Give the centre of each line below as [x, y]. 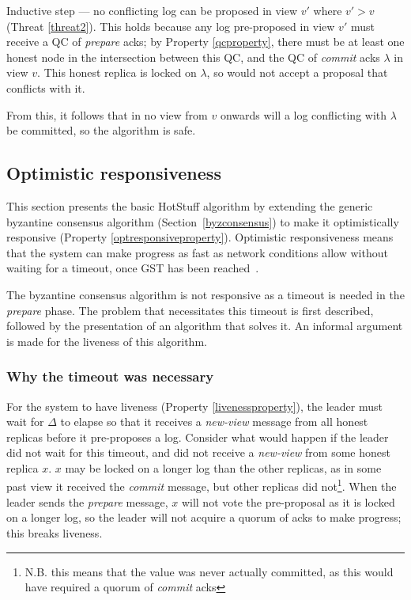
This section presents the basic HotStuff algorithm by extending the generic [190, 205]
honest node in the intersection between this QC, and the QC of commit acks [193, 57]
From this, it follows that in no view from [107, 114]
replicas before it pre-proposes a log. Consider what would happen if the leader [198, 437]
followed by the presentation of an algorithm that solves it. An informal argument [205, 326]
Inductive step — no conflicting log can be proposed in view [152, 10]
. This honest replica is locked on [117, 72]
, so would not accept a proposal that [297, 72]
